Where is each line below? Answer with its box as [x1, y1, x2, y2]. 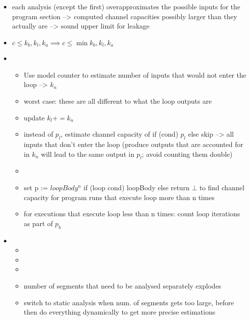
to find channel [199, 182, 245, 192]
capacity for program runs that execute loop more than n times [24, 192, 215, 202]
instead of [24, 129, 54, 139]
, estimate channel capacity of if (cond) [60, 129, 178, 139]
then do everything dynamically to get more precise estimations [24, 307, 216, 317]
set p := [24, 182, 48, 192]
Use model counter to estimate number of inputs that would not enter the [24, 69, 247, 80]
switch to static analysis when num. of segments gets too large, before [24, 297, 234, 307]
